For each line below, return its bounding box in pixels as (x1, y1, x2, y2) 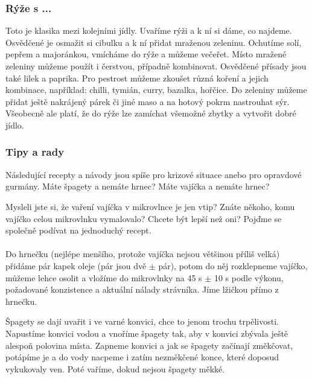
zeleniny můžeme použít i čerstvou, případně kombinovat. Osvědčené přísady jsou (5, 60, 307, 72)
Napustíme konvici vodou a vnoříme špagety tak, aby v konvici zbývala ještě (5, 326, 288, 339)
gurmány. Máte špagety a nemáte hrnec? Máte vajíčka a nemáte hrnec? (5, 180, 270, 193)
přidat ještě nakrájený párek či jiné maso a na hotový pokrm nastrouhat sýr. (5, 95, 290, 107)
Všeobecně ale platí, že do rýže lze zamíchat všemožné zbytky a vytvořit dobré (5, 107, 296, 119)
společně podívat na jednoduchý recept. (5, 224, 151, 237)
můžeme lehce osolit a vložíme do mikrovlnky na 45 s (5, 271, 202, 284)
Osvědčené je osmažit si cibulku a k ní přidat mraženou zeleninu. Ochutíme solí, (5, 36, 302, 48)
